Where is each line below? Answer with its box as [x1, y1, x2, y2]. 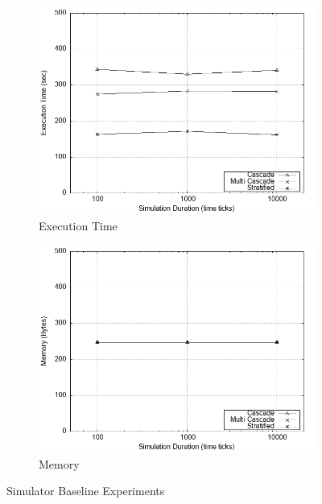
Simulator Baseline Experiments [6, 482, 165, 499]
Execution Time [39, 217, 118, 233]
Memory [39, 455, 80, 472]
